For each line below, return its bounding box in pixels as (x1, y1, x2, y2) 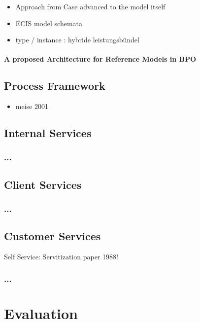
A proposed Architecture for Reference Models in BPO (4, 54, 197, 64)
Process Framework (4, 78, 105, 93)
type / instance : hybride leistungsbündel (15, 35, 139, 45)
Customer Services (4, 228, 101, 244)
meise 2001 (15, 101, 48, 111)
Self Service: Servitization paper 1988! (4, 251, 118, 262)
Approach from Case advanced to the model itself (15, 1, 166, 11)
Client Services (4, 177, 82, 192)
